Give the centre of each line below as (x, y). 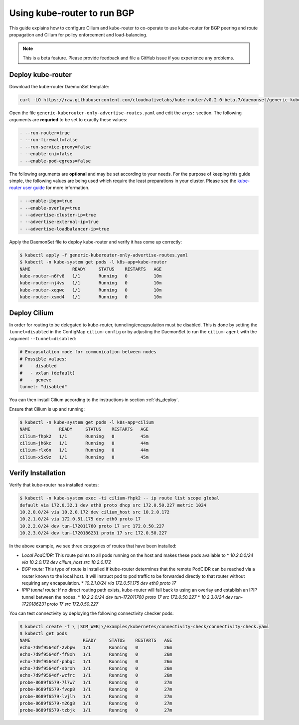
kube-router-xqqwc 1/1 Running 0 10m (91, 290)
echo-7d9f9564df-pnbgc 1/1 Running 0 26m (96, 661)
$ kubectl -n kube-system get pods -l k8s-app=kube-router (93, 262)
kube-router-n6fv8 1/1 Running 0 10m (91, 276)
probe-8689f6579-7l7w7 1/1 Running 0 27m (96, 682)
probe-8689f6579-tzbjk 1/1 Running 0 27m (96, 710)
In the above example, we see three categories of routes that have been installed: (93, 546)
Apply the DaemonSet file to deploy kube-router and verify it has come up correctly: (95, 242)
